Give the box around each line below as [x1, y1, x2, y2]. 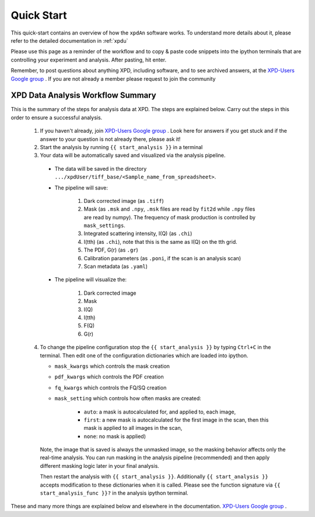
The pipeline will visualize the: [54, 276, 127, 283]
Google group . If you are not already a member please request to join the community [10, 75, 216, 82]
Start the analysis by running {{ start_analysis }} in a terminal [40, 143, 203, 150]
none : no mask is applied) [83, 433, 146, 440]
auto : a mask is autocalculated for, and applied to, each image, [83, 408, 236, 415]
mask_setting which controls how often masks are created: [54, 395, 201, 402]
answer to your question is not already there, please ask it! [40, 135, 181, 143]
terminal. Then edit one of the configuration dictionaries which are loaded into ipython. [40, 351, 249, 359]
